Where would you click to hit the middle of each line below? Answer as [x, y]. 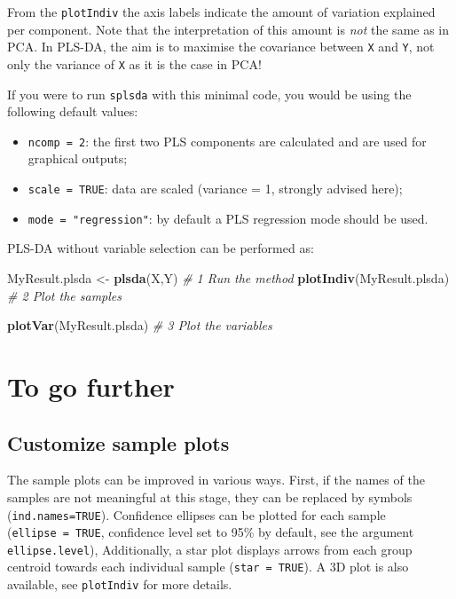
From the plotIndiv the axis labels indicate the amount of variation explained [221, 12]
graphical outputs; [78, 158]
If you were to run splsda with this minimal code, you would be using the [209, 94]
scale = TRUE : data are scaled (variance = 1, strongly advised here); [215, 189]
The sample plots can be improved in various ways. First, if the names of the [216, 480]
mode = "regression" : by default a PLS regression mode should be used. [228, 218]
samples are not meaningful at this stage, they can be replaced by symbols [210, 497]
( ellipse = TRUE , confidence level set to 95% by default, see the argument [211, 532]
